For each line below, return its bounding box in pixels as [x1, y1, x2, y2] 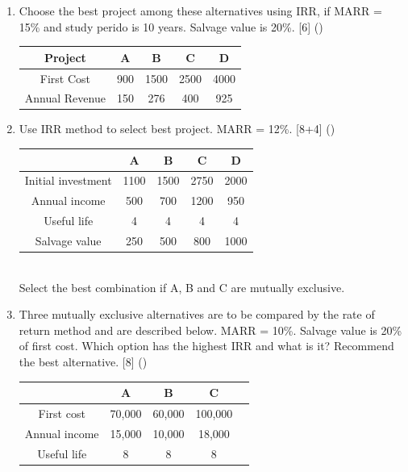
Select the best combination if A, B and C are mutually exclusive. [19, 278, 345, 295]
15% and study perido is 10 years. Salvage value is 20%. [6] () [19, 18, 323, 35]
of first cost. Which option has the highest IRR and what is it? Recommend [19, 337, 394, 354]
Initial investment [24, 172, 112, 189]
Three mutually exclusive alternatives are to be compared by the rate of [19, 306, 375, 323]
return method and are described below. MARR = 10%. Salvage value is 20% [19, 321, 402, 338]
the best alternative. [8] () [19, 353, 148, 370]
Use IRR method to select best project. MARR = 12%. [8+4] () [19, 120, 335, 137]
